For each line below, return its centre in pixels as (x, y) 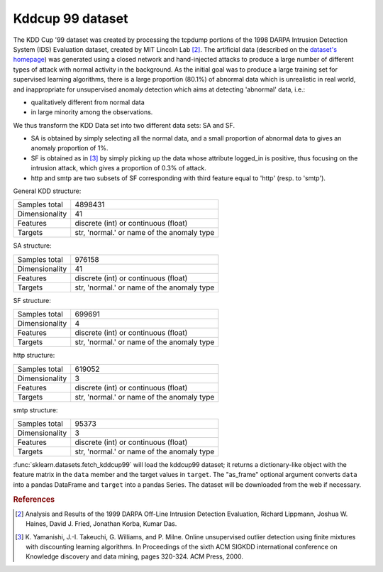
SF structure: (32, 300)
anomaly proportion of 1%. (70, 148)
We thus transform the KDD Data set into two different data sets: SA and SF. (124, 125)
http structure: (34, 356)
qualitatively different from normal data (88, 102)
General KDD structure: (47, 191)
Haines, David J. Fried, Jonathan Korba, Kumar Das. (101, 524)
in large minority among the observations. (92, 112)
